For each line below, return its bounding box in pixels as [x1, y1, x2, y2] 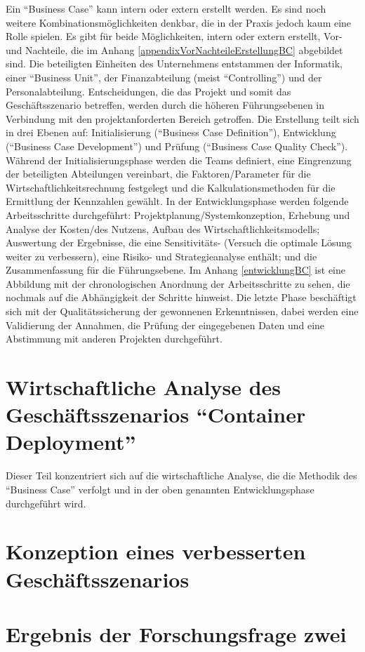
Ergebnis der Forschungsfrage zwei [6, 619, 347, 648]
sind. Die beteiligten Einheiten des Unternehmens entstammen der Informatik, [6, 56, 343, 71]
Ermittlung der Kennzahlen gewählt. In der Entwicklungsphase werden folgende [6, 194, 349, 208]
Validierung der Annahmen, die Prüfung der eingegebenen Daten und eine [6, 317, 325, 332]
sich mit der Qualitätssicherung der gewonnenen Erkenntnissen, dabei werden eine [6, 304, 359, 319]
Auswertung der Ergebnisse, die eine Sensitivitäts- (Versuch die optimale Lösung [6, 235, 352, 250]
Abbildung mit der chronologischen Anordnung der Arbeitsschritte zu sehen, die [6, 276, 350, 291]
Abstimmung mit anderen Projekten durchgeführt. [6, 331, 223, 346]
